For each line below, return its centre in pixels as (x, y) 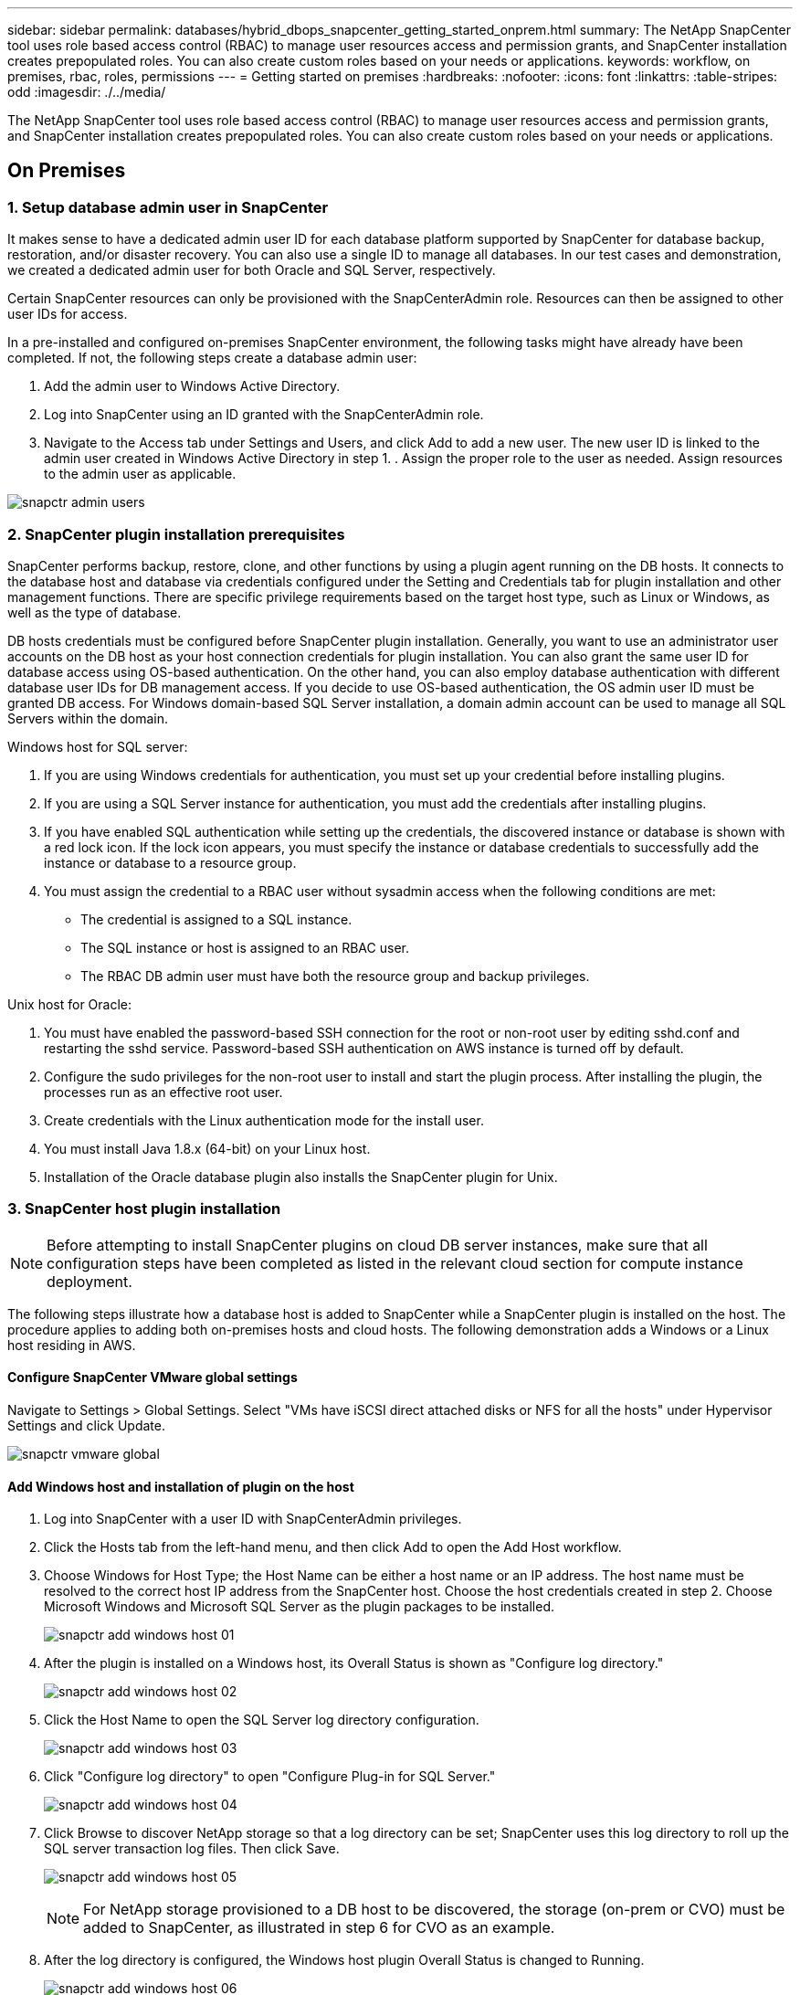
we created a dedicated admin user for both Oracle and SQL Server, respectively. (252, 270)
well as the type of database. (95, 612)
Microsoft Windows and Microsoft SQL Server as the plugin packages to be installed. (300, 1607)
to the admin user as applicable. (140, 474)
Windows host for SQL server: (98, 746)
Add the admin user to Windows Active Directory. (192, 386)
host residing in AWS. (72, 1345)
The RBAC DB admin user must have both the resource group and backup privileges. (335, 976)
